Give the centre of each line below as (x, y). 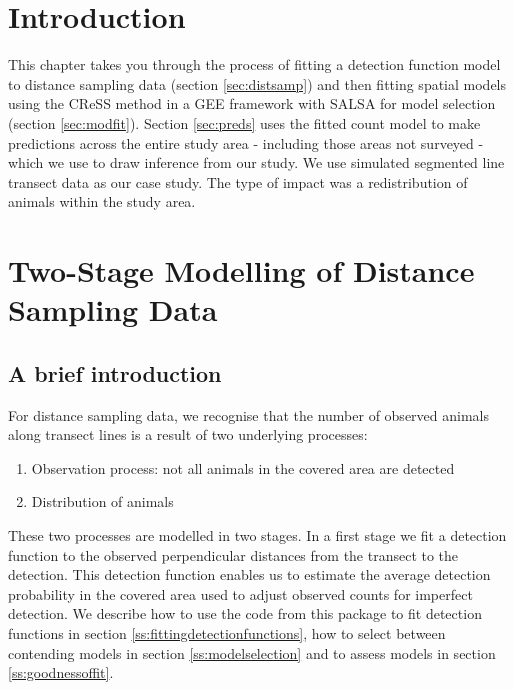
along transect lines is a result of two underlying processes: (188, 434)
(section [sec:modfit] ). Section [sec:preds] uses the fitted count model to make (244, 122)
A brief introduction (115, 372)
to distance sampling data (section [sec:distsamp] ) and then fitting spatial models (257, 83)
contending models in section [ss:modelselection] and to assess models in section (252, 652)
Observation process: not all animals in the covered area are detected (243, 467)
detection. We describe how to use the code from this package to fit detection (245, 613)
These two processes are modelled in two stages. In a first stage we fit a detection (257, 535)
